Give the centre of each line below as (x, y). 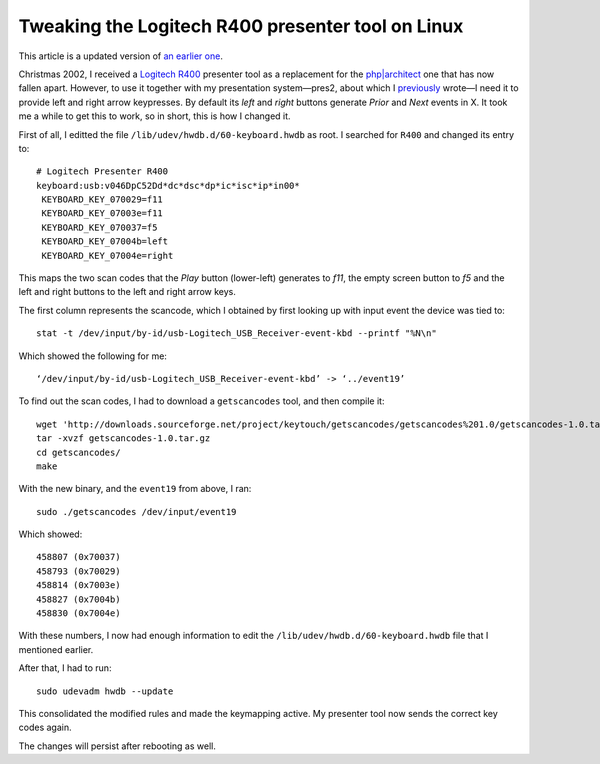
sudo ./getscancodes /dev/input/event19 (136, 511)
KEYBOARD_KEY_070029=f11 (102, 199)
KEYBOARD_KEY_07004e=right (107, 255)
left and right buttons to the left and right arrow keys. (127, 292)
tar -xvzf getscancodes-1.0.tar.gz (123, 438)
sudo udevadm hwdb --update (105, 691)
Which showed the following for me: (92, 356)
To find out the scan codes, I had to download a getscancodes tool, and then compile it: (201, 401)
